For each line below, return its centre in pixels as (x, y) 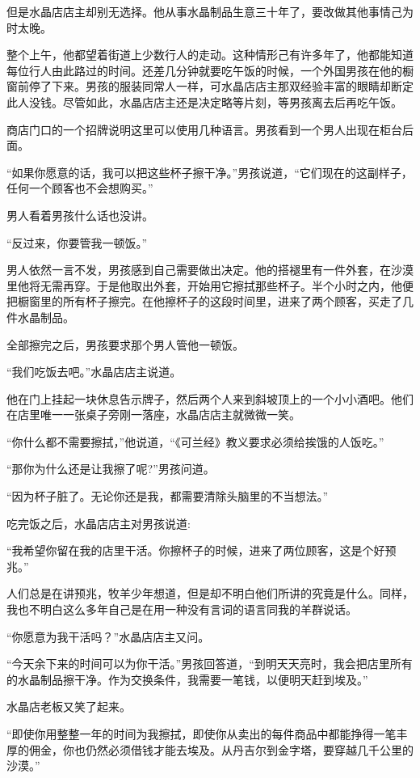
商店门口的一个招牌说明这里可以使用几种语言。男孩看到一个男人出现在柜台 (204, 129)
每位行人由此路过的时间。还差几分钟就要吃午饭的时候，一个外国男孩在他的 (204, 70)
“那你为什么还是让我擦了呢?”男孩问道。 (111, 469)
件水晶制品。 (40, 317)
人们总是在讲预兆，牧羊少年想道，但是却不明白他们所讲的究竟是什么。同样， (210, 593)
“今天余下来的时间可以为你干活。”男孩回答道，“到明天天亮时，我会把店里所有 (210, 664)
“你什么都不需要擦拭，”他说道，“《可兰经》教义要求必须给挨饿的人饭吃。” (195, 441)
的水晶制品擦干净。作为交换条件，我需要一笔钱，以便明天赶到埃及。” (187, 679)
